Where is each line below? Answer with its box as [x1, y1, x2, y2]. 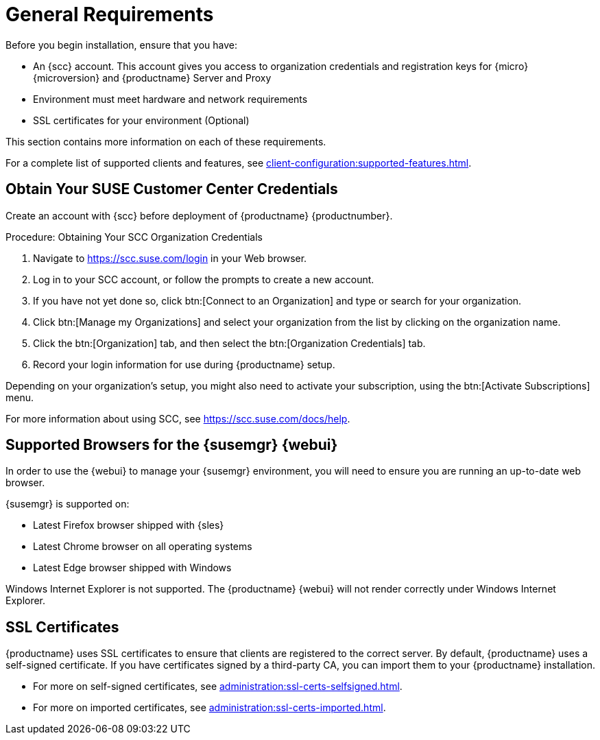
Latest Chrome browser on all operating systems [33, 540, 252, 553]
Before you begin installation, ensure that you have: [5, 38, 237, 51]
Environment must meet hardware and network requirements [33, 93, 308, 105]
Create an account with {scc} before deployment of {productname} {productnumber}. [5, 209, 393, 222]
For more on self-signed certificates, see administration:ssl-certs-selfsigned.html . [33, 680, 403, 693]
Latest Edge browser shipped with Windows [33, 562, 232, 574]
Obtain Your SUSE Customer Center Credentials [5, 180, 338, 198]
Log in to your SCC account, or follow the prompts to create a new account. [33, 273, 374, 285]
